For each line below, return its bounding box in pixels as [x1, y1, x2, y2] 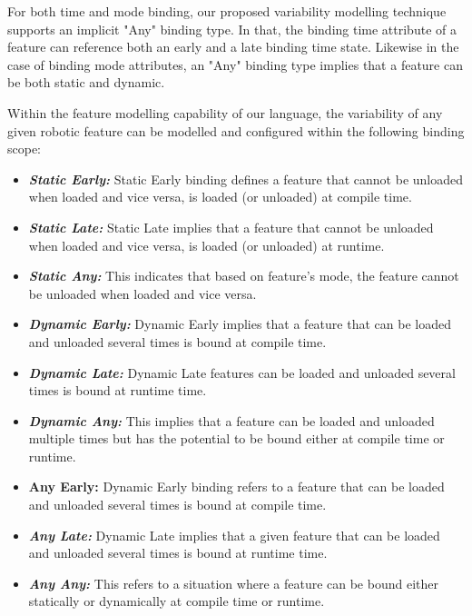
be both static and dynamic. [7, 73, 165, 92]
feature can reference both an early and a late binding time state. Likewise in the [7, 37, 459, 56]
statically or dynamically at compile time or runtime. [28, 591, 325, 611]
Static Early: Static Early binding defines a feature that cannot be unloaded [28, 169, 463, 188]
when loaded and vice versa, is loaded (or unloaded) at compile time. [28, 187, 412, 206]
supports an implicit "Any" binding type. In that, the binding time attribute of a [7, 19, 457, 38]
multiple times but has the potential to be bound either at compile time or [28, 429, 445, 448]
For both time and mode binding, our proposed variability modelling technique [7, 2, 447, 20]
